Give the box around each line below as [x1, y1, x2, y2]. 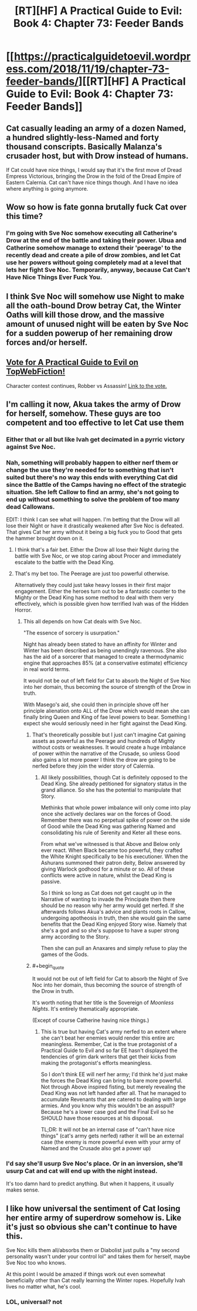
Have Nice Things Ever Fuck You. [6, 273, 103, 281]
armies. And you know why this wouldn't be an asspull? [40, 1102, 175, 1109]
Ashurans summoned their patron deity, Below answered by [40, 859, 186, 867]
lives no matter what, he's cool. [6, 1283, 82, 1290]
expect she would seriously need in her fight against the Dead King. [23, 720, 188, 727]
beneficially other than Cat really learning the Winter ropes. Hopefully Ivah [6, 1277, 186, 1284]
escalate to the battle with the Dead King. [14, 559, 115, 566]
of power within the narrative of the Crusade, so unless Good [32, 750, 180, 757]
